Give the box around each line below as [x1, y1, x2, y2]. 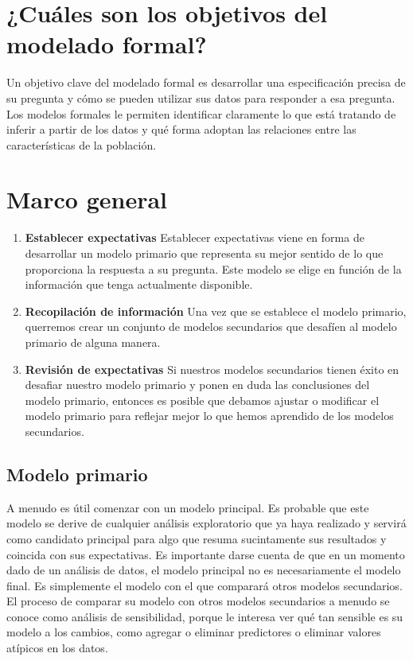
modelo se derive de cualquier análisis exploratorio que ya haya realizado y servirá [6, 515, 407, 531]
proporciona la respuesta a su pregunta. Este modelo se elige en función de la [25, 260, 402, 277]
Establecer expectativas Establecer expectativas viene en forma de [25, 229, 364, 246]
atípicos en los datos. [6, 640, 108, 656]
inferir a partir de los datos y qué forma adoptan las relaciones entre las [6, 121, 357, 138]
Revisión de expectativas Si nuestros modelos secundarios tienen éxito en [25, 360, 399, 377]
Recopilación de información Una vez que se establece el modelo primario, [25, 302, 407, 319]
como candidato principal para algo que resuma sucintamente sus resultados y [6, 530, 387, 546]
